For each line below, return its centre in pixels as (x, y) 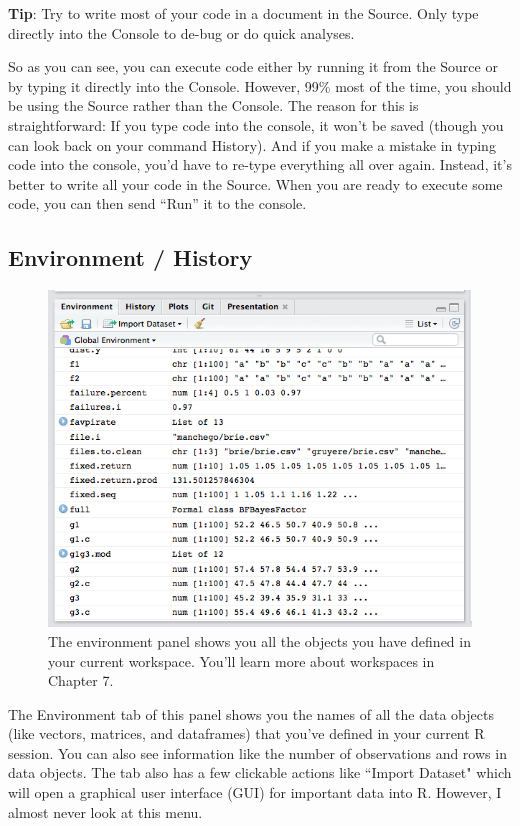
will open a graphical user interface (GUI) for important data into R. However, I (255, 792)
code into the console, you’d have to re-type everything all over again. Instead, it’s (260, 164)
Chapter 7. (81, 680)
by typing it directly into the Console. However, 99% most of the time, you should (260, 85)
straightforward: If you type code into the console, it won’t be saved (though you (256, 124)
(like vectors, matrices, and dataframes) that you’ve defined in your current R (246, 733)
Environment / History (130, 257)
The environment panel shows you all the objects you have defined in (259, 640)
